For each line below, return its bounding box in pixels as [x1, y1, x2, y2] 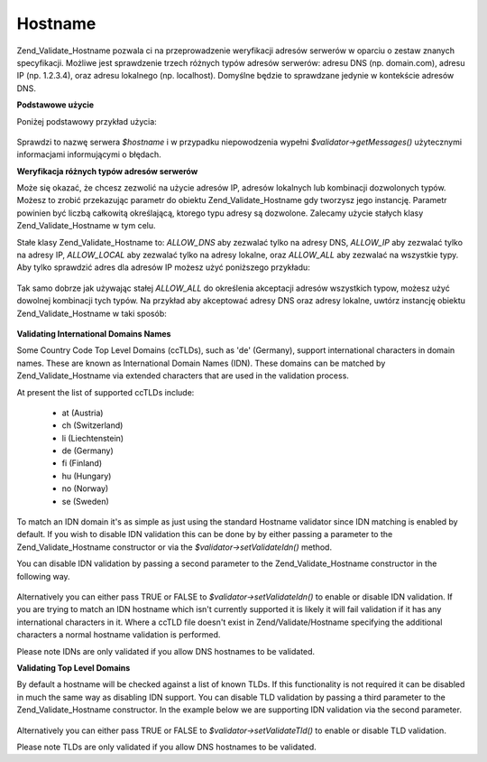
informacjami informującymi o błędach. [16, 149, 161, 160]
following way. [16, 571, 71, 581]
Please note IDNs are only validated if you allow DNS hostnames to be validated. [16, 646, 316, 656]
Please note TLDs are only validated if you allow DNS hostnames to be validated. [16, 741, 317, 752]
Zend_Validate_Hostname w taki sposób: [16, 308, 167, 319]
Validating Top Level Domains [16, 662, 131, 673]
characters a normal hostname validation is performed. [16, 629, 221, 640]
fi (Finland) [61, 458, 103, 469]
